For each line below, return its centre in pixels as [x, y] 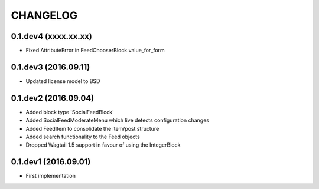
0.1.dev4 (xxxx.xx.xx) [52, 36]
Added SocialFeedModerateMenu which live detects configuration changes [118, 120]
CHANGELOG [44, 15]
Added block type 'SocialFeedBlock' [70, 112]
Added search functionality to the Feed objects [83, 137]
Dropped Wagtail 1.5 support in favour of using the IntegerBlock [103, 145]
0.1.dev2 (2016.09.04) [53, 98]
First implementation [51, 176]
